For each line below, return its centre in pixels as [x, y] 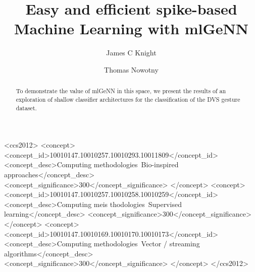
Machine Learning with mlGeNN [131, 28]
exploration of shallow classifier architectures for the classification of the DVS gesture [128, 99]
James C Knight [131, 53]
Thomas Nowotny [131, 69]
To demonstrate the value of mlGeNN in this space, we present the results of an [121, 91]
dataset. [26, 108]
